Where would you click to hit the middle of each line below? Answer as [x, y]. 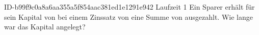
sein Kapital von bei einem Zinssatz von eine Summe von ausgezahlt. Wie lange [128, 16]
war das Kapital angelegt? [45, 27]
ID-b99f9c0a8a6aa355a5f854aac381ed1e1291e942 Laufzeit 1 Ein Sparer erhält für [129, 7]
